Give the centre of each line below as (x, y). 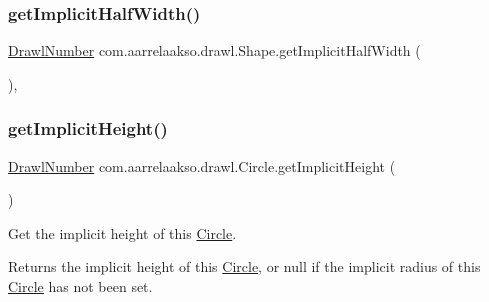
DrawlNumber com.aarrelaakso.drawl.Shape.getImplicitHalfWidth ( (214, 50)
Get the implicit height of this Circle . (122, 232)
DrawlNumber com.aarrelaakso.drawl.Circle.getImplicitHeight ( (202, 165)
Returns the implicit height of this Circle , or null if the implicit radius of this (244, 266)
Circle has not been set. (80, 286)
